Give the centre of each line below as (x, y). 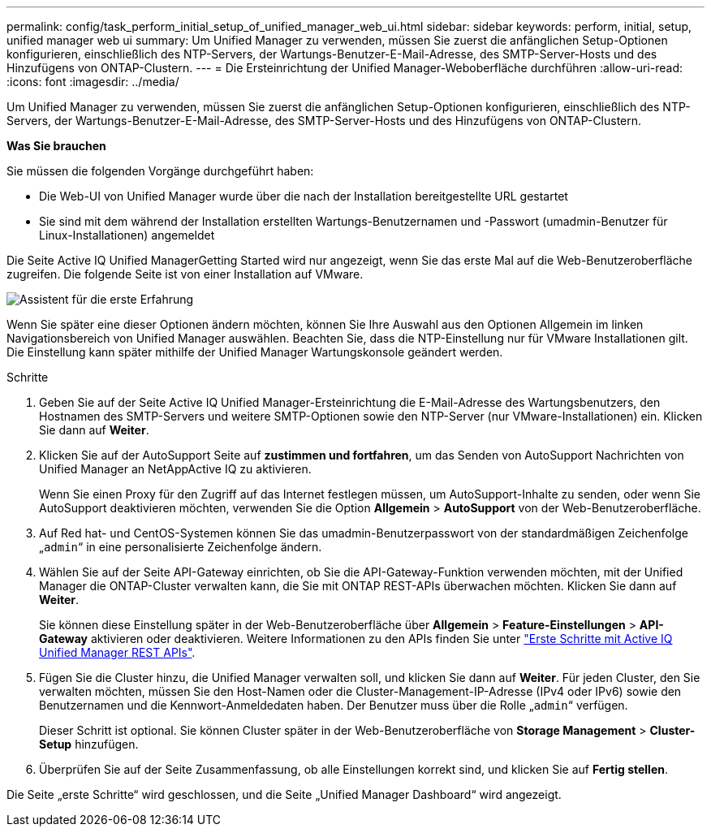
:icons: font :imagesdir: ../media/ (93, 82)
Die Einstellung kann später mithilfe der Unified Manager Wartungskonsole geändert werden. (255, 352)
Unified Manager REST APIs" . (117, 652)
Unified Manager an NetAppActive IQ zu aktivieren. (175, 469)
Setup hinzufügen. (89, 744)
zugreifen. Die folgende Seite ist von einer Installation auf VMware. (185, 274)
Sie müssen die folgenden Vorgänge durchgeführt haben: (160, 171)
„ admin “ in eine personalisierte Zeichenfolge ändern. (181, 547)
